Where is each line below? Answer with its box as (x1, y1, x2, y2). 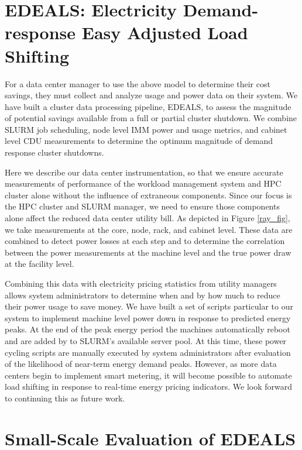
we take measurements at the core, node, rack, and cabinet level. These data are (5, 223, 293, 235)
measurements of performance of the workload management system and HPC (5, 177, 282, 190)
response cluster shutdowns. (5, 146, 104, 159)
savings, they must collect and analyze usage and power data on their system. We (5, 89, 298, 101)
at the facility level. (5, 257, 74, 270)
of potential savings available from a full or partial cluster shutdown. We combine (5, 112, 297, 124)
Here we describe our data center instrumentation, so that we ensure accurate (5, 166, 283, 178)
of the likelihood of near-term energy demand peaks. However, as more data (5, 358, 277, 370)
